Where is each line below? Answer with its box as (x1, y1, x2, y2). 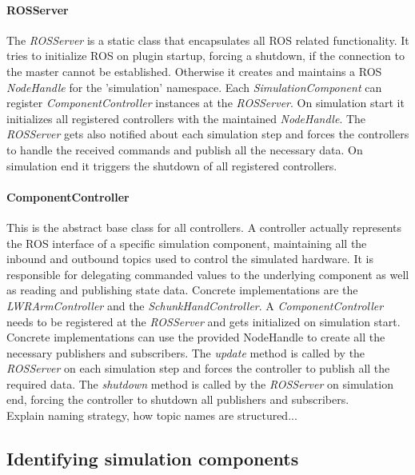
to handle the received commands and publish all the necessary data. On (6, 141, 363, 158)
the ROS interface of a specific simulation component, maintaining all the (6, 234, 367, 251)
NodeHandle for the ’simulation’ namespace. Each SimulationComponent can (6, 78, 382, 95)
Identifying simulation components (6, 446, 299, 471)
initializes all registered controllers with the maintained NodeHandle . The (6, 110, 366, 126)
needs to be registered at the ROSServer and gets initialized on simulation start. (6, 313, 401, 329)
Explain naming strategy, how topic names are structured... (6, 407, 297, 424)
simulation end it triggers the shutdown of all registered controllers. (6, 157, 337, 174)
